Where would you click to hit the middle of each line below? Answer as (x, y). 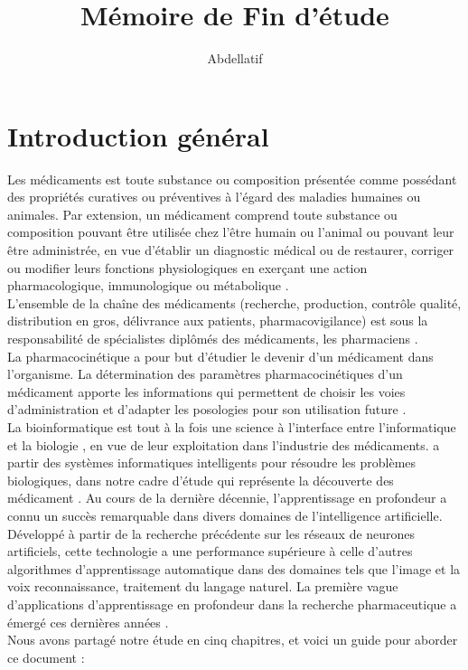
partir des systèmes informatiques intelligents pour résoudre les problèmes (212, 462)
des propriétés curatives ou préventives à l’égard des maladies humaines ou (214, 197)
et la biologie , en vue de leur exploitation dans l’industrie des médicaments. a (224, 444)
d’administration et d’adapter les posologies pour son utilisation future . (207, 409)
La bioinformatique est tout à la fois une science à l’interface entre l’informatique (232, 426)
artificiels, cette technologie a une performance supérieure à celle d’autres (210, 551)
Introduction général (138, 135)
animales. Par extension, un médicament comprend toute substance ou (202, 214)
